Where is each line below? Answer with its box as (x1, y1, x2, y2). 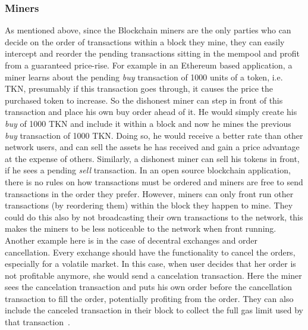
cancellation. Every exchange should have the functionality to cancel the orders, (5, 245, 296, 258)
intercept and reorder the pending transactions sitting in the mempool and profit (5, 47, 300, 60)
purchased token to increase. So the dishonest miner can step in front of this (5, 94, 283, 106)
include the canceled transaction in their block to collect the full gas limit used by (5, 304, 303, 316)
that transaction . (5, 316, 70, 328)
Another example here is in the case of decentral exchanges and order (5, 234, 258, 246)
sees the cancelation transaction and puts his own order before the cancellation (5, 281, 293, 293)
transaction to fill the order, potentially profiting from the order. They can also (5, 292, 294, 304)
